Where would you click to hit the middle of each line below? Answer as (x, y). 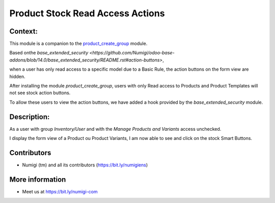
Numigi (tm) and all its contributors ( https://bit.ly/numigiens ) (85, 165)
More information (38, 179)
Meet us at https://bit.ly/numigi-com (60, 191)
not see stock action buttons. (40, 93)
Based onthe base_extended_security (49, 53)
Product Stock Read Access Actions (87, 13)
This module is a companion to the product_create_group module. (78, 44)
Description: (30, 117)
